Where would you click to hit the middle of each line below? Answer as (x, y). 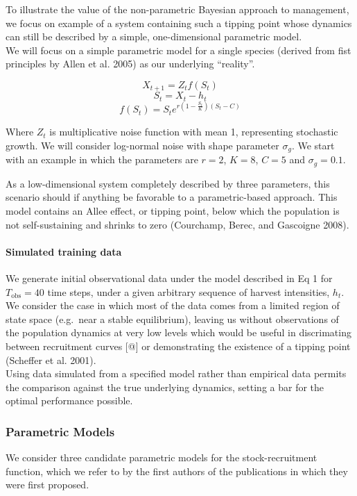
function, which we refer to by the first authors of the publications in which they (177, 471)
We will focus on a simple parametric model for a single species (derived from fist (178, 50)
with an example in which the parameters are (102, 159)
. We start (313, 145)
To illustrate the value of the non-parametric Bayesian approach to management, (177, 9)
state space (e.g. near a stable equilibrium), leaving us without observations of (172, 319)
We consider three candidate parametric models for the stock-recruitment (162, 457)
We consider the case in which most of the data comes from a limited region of (173, 305)
